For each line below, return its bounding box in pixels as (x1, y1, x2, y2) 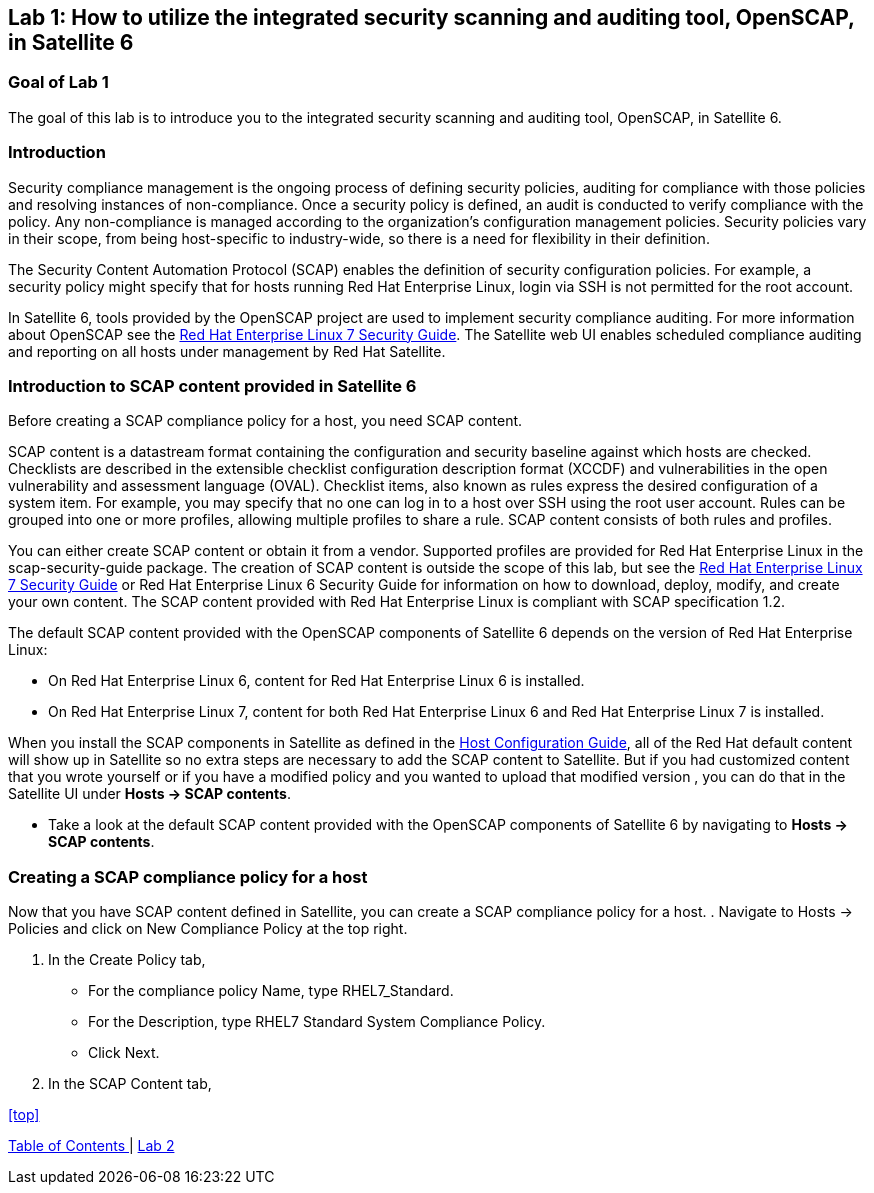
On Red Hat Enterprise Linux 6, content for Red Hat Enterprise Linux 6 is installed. (48, 672, 585, 690)
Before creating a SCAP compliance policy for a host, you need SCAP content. (8, 412, 523, 430)
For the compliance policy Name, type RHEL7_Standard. (88, 982, 454, 1000)
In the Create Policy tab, (48, 951, 206, 969)
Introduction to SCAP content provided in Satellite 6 (8, 375, 417, 396)
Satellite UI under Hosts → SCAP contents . (8, 785, 291, 803)
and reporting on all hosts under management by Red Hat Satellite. (8, 342, 446, 360)
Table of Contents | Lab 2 (8, 1137, 175, 1155)
